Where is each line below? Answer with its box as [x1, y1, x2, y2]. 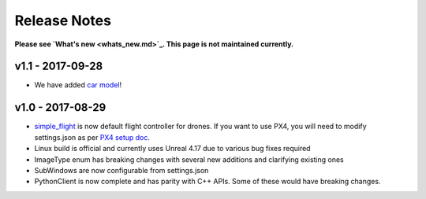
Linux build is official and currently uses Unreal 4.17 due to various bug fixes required [34, 144, 311, 153]
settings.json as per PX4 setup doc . [34, 132, 150, 142]
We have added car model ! [34, 80, 122, 90]
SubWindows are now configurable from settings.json [34, 165, 209, 175]
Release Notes [14, 12, 112, 29]
